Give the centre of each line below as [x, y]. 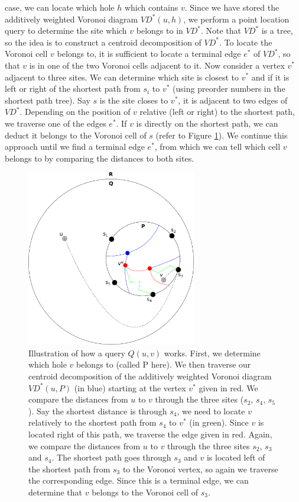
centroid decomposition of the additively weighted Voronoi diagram [150, 376]
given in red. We [228, 387]
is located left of [236, 457]
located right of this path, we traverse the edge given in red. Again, [150, 434]
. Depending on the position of [75, 112]
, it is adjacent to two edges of [233, 100]
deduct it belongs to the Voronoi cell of [76, 135]
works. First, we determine [212, 353]
